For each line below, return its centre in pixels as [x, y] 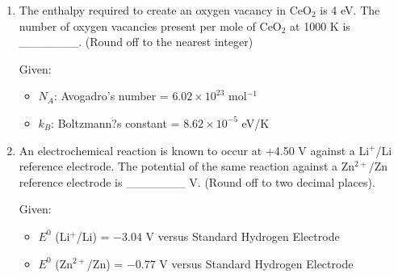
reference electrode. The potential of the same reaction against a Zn [187, 166]
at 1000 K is [320, 25]
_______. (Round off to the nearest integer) [136, 42]
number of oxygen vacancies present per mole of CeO [150, 25]
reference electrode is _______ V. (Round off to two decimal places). [197, 181]
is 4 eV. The [350, 10]
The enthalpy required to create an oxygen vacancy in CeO [165, 10]
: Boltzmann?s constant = [115, 122]
